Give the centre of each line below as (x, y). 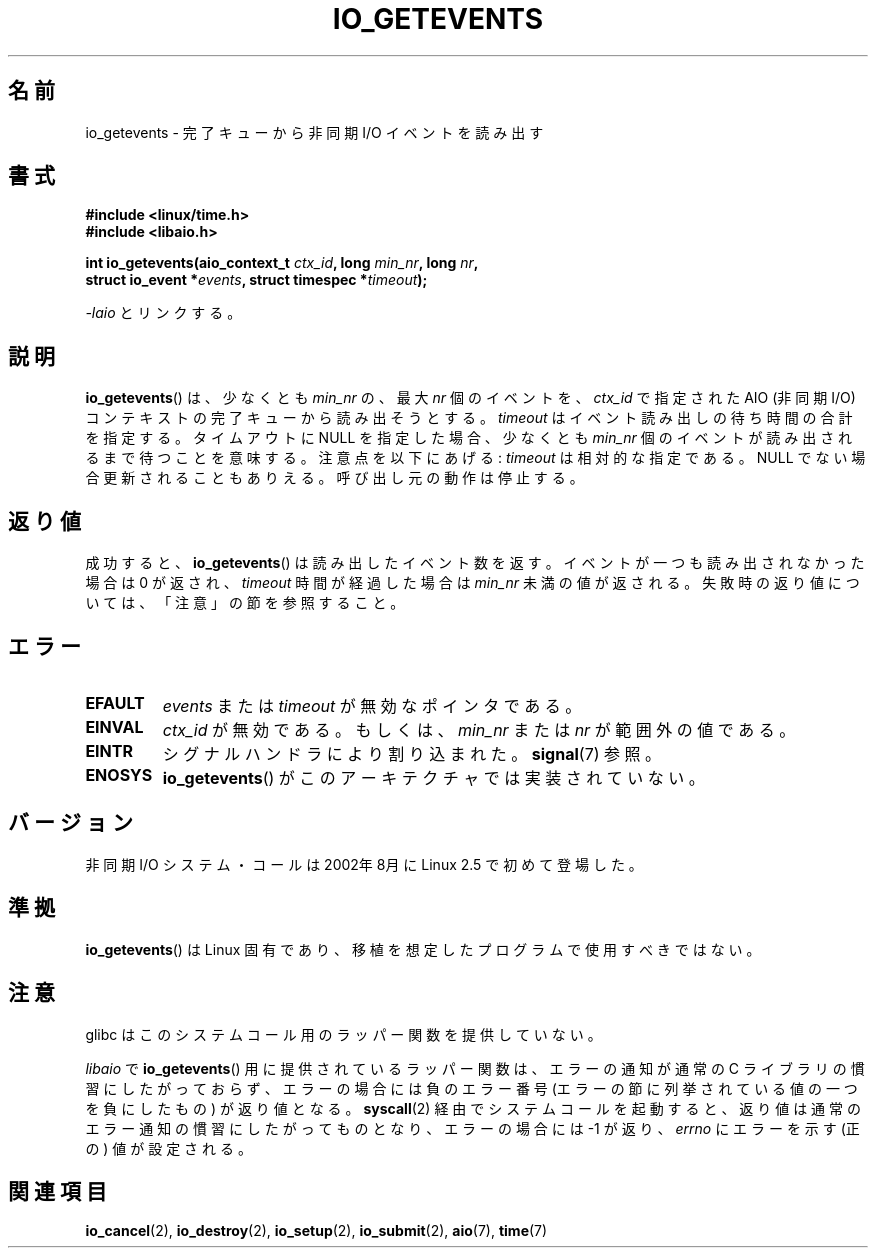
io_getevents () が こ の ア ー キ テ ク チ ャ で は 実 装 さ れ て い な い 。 (433, 777)
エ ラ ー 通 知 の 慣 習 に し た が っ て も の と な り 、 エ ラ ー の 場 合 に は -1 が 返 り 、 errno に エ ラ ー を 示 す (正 (472, 1128)
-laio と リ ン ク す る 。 (163, 313)
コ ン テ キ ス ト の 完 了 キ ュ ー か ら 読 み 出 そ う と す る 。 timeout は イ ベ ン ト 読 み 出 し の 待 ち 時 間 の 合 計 (469, 418)
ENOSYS (119, 774)
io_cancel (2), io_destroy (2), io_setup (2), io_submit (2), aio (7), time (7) (316, 1231)
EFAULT (115, 702)
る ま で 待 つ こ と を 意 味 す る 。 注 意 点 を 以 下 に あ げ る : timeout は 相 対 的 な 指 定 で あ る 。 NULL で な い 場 (475, 458)
